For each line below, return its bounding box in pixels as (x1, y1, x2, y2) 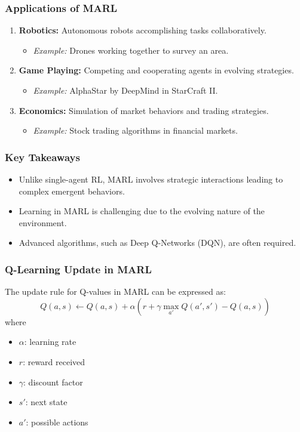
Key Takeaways (5, 149, 80, 164)
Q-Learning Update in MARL (5, 261, 152, 276)
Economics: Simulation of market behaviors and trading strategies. (19, 104, 269, 116)
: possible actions (26, 415, 88, 428)
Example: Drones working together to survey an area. (33, 44, 229, 56)
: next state (25, 396, 68, 408)
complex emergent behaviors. (19, 184, 125, 197)
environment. (19, 216, 67, 229)
